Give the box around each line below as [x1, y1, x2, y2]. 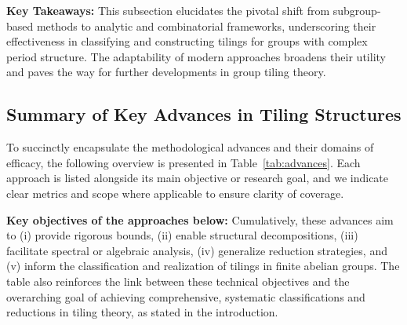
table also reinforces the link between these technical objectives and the [6, 272, 350, 289]
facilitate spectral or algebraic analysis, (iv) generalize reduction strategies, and [6, 242, 387, 258]
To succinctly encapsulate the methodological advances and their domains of [6, 139, 374, 155]
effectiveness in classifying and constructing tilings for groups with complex [6, 33, 368, 49]
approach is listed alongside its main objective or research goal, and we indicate [6, 170, 389, 186]
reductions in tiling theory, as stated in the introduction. [6, 304, 278, 320]
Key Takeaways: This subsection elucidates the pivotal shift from [6, 2, 330, 18]
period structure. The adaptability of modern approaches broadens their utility [6, 48, 386, 64]
